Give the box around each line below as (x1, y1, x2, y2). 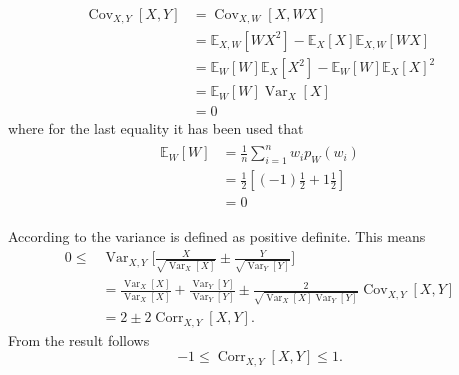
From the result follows (8, 329, 150, 350)
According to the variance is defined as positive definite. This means (8, 226, 426, 247)
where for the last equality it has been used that (8, 118, 304, 139)
